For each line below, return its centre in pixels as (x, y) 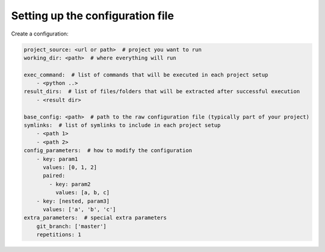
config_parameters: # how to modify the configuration (108, 151)
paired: (54, 176)
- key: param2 (70, 184)
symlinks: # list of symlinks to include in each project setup (122, 125)
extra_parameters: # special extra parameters (95, 218)
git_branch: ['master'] (71, 226)
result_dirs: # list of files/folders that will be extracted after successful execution (162, 91)
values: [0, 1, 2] (70, 167)
